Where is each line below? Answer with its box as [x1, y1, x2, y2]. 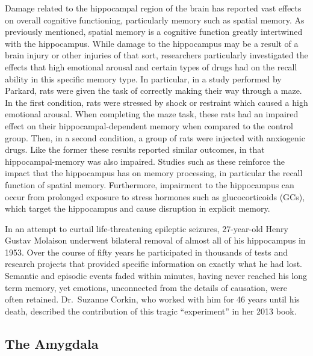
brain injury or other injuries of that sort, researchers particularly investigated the [5, 49, 308, 61]
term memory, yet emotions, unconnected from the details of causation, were [5, 281, 287, 293]
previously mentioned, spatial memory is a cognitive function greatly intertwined [5, 25, 303, 38]
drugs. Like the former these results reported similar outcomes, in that [5, 143, 265, 156]
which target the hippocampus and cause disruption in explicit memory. [5, 202, 270, 215]
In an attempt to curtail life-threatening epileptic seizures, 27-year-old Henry [5, 222, 288, 235]
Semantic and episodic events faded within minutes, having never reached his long [5, 269, 308, 282]
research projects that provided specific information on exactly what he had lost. [5, 257, 303, 270]
